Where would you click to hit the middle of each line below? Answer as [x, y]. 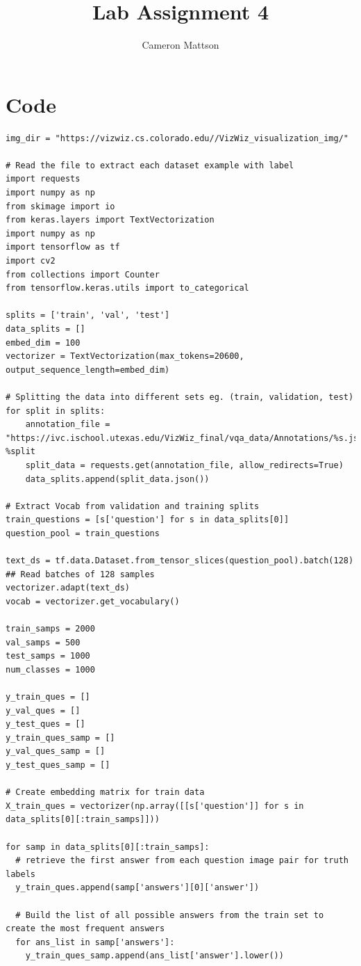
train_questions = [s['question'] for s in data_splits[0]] [148, 520]
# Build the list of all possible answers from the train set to [170, 915]
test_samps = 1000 [48, 656]
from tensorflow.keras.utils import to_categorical [127, 288]
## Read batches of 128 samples [80, 574]
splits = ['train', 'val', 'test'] [88, 315]
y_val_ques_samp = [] [56, 751]
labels [20, 874]
